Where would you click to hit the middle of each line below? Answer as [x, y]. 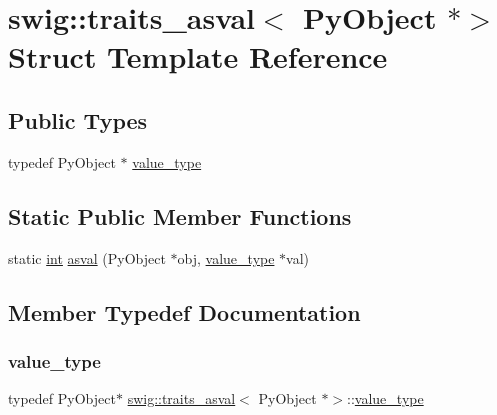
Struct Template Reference [198, 56]
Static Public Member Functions [180, 215]
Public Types [78, 119]
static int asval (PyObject [87, 257]
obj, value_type [226, 257]
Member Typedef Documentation [184, 311]
